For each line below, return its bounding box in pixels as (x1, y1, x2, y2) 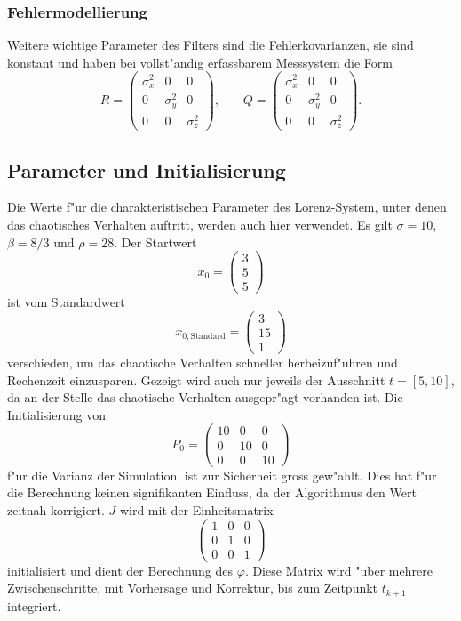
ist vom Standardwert (7, 293, 125, 311)
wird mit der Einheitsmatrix (119, 500, 274, 519)
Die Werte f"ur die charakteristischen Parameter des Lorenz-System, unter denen (7, 198, 447, 216)
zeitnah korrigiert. (7, 500, 105, 519)
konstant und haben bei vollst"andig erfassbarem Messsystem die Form (7, 52, 393, 71)
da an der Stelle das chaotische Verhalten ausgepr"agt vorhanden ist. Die (7, 388, 403, 407)
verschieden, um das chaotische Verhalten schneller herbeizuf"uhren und (7, 353, 398, 372)
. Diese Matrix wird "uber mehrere (244, 561, 433, 579)
